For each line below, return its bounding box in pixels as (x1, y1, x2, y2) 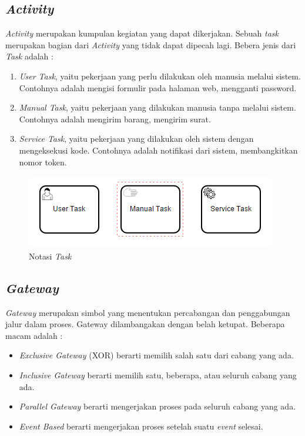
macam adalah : (5, 329, 63, 341)
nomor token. (19, 155, 67, 168)
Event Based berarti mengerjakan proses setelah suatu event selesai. (19, 420, 263, 432)
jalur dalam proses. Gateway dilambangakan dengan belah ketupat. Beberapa (5, 318, 285, 330)
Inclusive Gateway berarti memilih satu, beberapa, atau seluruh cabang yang (19, 368, 297, 381)
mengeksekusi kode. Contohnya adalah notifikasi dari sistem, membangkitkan (19, 144, 298, 156)
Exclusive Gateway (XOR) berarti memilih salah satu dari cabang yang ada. (19, 349, 294, 361)
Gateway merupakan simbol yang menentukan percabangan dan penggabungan (5, 306, 290, 318)
